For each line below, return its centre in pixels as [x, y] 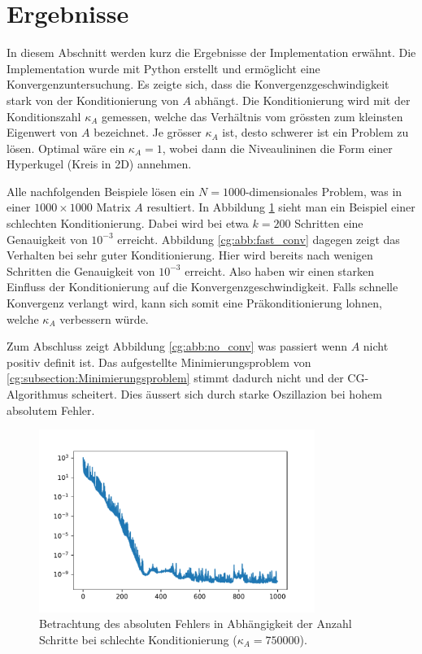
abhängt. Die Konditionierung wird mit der [302, 100]
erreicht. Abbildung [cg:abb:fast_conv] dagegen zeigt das [259, 239]
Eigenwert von [42, 132]
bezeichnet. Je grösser [148, 132]
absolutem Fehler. [51, 410]
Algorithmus [37, 394]
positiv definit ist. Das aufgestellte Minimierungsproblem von [159, 362]
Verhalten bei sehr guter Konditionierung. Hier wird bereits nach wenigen [190, 255]
